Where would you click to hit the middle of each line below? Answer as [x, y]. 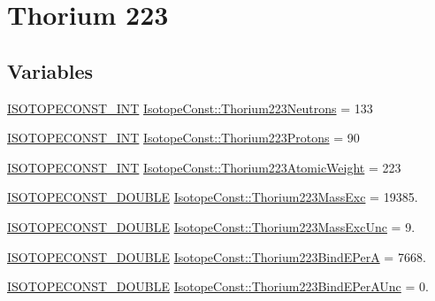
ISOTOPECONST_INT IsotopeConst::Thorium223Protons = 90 [183, 138]
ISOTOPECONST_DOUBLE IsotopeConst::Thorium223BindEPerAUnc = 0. [218, 286]
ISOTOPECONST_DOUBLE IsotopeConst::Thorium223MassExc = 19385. [213, 197]
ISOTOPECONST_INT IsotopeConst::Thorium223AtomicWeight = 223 [204, 167]
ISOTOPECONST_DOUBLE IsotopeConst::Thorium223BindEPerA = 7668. [217, 256]
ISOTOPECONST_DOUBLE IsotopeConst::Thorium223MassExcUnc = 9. [211, 226]
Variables [50, 70]
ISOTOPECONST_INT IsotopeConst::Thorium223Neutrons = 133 [190, 108]
